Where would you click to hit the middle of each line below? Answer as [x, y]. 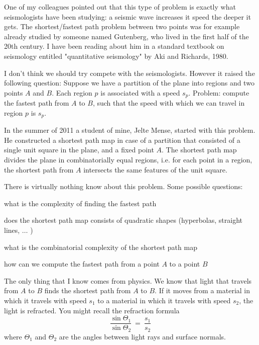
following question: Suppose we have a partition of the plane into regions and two [129, 83]
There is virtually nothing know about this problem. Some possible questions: [123, 186]
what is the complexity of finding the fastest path [80, 203]
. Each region [72, 92]
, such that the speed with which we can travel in [169, 103]
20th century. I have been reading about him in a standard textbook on [114, 46]
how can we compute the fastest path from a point [82, 264]
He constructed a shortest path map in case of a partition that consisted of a [122, 140]
